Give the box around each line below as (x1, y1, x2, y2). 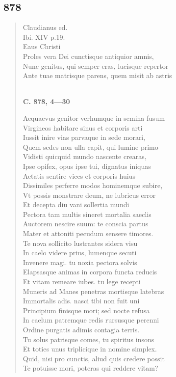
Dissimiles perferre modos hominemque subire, (23, 180, 163, 190)
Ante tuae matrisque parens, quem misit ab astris (23, 70, 172, 81)
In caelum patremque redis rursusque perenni (23, 315, 159, 325)
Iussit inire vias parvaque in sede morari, (23, 132, 146, 142)
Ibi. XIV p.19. (23, 31, 65, 42)
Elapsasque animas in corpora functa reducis (23, 267, 157, 277)
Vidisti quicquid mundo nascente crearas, (23, 151, 147, 162)
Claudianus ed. (23, 22, 68, 32)
